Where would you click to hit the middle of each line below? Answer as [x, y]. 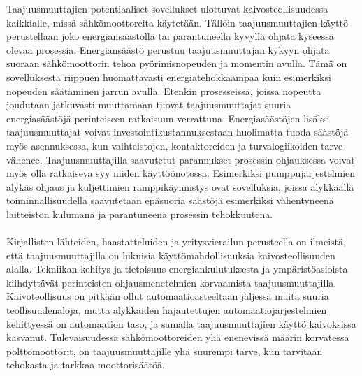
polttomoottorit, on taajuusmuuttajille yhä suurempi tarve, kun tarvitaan [165, 350]
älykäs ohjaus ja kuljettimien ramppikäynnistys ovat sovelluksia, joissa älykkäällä [180, 186]
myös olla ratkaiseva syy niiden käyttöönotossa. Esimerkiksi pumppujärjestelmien [181, 173]
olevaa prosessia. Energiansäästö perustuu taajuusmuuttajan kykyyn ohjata [168, 49]
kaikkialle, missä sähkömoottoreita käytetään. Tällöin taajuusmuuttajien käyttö [177, 22]
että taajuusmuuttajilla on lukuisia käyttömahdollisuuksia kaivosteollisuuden [171, 255]
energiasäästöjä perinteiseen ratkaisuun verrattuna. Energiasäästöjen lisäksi [168, 118]
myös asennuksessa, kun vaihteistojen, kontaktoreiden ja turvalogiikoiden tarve [175, 145]
